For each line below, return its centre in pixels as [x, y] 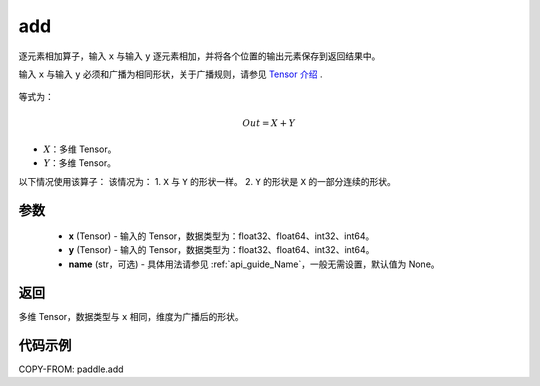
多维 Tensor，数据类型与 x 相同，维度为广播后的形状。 [131, 316]
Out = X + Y [268, 123]
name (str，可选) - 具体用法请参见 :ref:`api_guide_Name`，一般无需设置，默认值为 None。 [254, 264]
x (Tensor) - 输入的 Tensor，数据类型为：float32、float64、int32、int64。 [221, 236]
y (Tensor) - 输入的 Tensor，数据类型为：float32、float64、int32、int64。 [221, 250]
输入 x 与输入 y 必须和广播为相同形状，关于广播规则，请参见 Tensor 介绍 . [170, 74]
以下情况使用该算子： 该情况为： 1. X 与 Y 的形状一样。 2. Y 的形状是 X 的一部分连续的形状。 [207, 181]
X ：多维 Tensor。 [80, 149]
